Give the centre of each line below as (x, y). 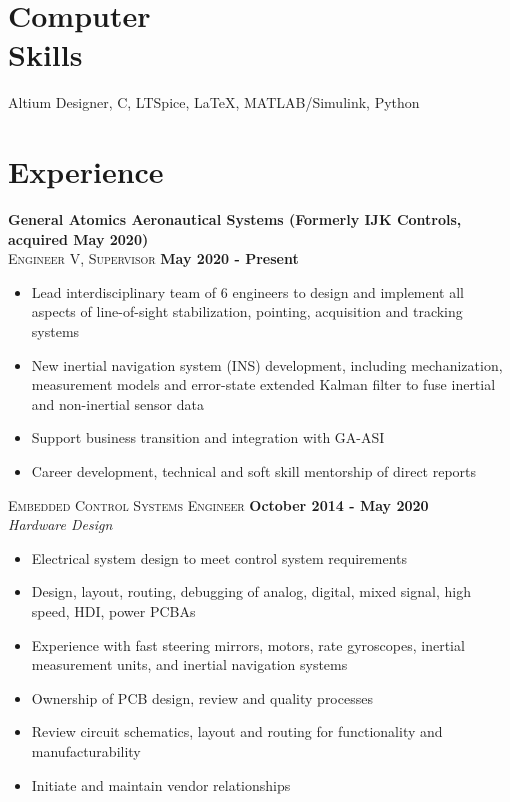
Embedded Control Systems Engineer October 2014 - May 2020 (218, 504)
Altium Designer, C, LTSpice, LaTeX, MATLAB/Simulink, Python (214, 102)
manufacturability (86, 750)
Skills (45, 54)
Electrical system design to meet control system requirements (219, 557)
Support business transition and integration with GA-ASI (208, 437)
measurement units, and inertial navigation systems (189, 664)
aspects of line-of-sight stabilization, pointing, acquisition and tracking (247, 311)
